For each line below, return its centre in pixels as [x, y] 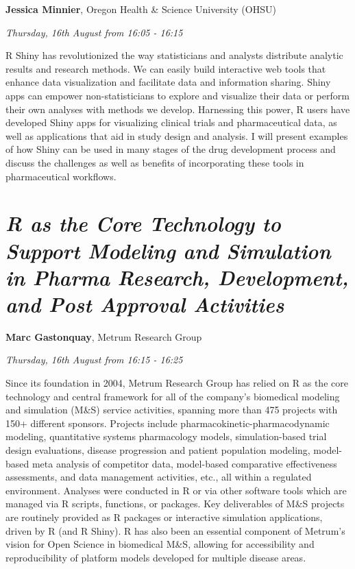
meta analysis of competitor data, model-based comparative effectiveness [184, 463]
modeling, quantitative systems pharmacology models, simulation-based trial [166, 436]
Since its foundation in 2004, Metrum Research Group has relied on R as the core [177, 383]
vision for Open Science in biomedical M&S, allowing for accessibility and [160, 544]
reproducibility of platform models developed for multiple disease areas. [156, 557]
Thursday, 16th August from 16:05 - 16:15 [94, 32]
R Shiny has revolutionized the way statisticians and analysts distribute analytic [174, 55]
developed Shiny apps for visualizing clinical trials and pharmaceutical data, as [171, 122]
